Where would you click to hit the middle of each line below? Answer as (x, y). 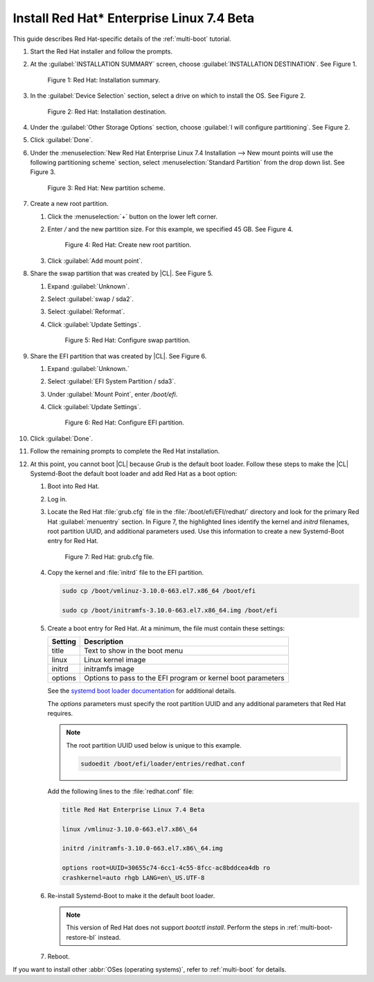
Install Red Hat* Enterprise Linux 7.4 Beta (134, 18)
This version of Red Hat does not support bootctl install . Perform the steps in (176, 928)
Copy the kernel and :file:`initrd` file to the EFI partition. (126, 573)
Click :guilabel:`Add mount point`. (95, 261)
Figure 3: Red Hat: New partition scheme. (106, 188)
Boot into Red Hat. (73, 486)
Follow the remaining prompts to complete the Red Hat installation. (125, 451)
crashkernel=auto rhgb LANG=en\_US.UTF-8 (133, 878)
